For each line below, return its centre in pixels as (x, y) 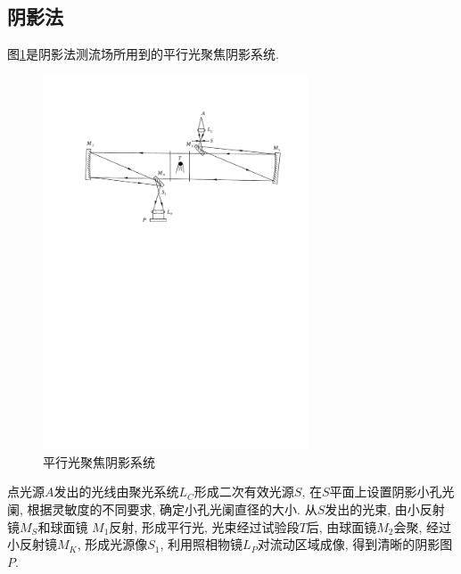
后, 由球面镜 (342, 526)
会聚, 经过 (423, 526)
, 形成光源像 (112, 544)
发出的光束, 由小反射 (385, 508)
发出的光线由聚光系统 (116, 492)
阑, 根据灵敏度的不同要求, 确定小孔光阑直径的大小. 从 (162, 508)
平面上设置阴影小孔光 (392, 492)
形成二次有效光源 (244, 492)
